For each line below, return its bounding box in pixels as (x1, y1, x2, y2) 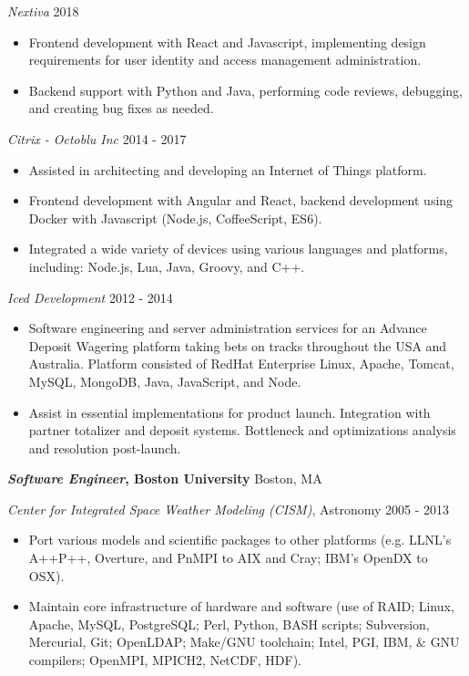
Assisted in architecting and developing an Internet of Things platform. (28, 160, 427, 179)
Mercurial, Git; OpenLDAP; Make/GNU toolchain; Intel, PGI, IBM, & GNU (28, 632, 460, 651)
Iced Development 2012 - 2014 (7, 287, 173, 307)
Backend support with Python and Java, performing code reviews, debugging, (28, 80, 463, 99)
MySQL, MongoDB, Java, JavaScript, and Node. (28, 371, 301, 390)
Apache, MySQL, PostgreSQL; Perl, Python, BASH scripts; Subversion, (28, 614, 430, 633)
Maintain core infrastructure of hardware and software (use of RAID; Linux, (28, 597, 454, 616)
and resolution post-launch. (28, 438, 181, 457)
